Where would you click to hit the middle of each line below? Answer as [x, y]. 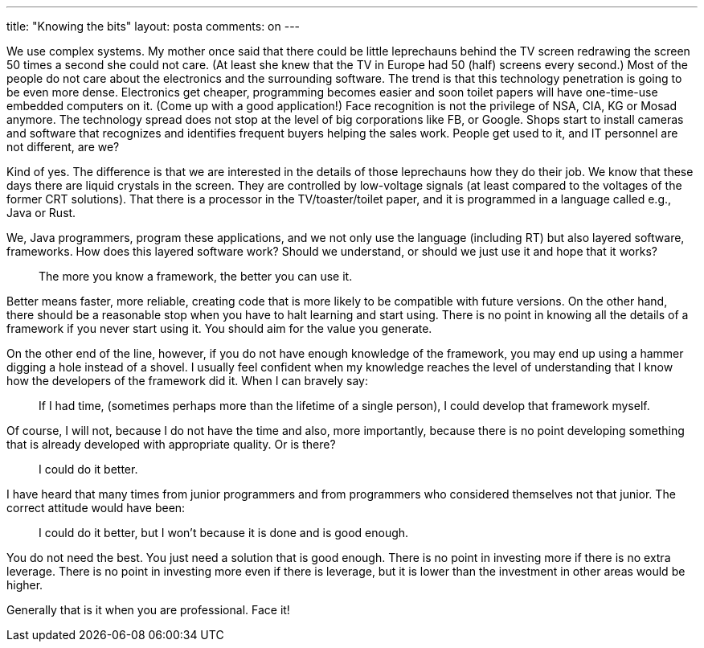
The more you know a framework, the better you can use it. [196, 276]
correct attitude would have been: [96, 508]
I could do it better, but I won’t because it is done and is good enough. [224, 533]
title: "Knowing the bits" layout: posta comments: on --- [153, 26]
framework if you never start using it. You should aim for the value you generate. [219, 328]
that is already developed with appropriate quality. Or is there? [171, 444]
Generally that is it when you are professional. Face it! [148, 610]
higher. [25, 585]
